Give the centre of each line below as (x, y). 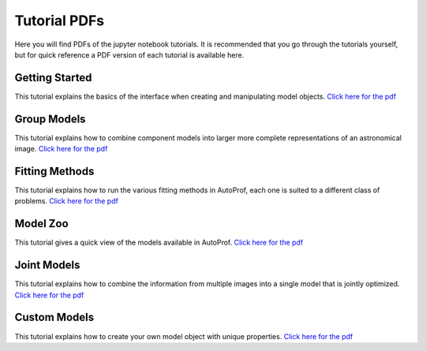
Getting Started (53, 78)
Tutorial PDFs (60, 21)
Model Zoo (41, 224)
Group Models (50, 119)
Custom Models (54, 317)
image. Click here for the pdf (61, 149)
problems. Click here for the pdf (66, 201)
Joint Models (47, 265)
